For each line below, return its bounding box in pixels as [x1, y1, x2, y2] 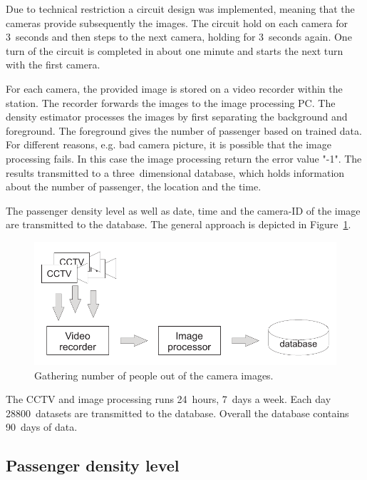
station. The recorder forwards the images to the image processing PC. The [6, 95, 336, 110]
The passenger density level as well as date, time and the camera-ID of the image [6, 203, 361, 218]
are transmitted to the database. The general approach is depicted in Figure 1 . [6, 217, 351, 232]
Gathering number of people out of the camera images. [34, 367, 274, 382]
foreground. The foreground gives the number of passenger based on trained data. [6, 123, 362, 138]
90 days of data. [6, 419, 78, 434]
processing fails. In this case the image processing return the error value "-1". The [6, 150, 362, 165]
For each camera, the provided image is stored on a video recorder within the [6, 81, 343, 96]
